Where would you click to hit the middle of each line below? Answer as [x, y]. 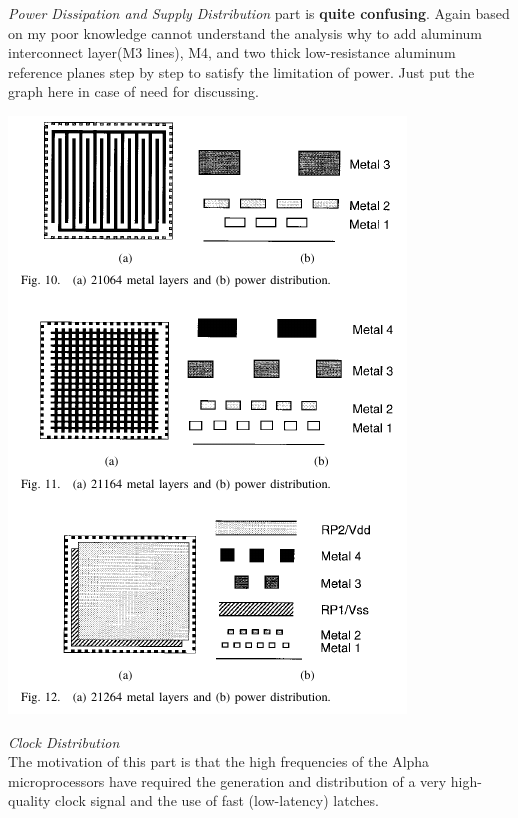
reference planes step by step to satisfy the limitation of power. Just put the [241, 71]
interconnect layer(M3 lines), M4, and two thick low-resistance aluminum [232, 52]
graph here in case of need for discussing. [133, 91]
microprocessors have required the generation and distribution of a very [227, 780]
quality [29, 800]
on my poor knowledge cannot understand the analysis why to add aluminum [245, 32]
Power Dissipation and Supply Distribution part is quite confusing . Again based [259, 13]
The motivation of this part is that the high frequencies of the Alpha [219, 761]
